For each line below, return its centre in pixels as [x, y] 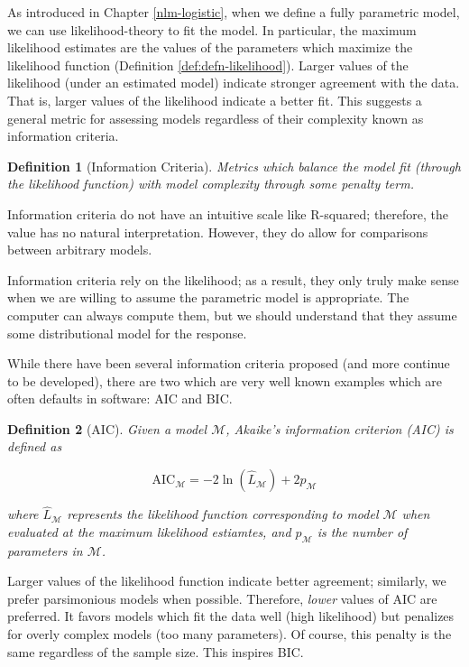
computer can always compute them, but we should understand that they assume [232, 315]
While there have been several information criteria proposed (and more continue [229, 363]
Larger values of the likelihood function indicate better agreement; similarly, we [227, 581]
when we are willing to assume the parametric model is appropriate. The [208, 297]
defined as [35, 446]
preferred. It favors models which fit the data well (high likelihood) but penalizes [231, 616]
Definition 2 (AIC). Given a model [107, 428]
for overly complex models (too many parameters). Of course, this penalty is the [230, 634]
